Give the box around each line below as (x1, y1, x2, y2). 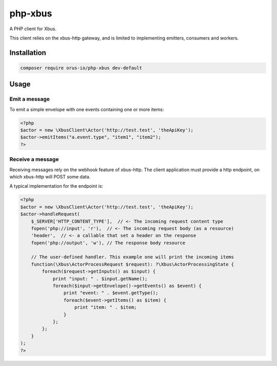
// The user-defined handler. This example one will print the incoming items (31, 254, 234, 260)
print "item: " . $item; (74, 304, 137, 310)
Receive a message (9, 156, 59, 163)
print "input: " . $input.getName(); (52, 276, 148, 281)
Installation (9, 48, 46, 57)
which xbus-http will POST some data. (9, 173, 91, 179)
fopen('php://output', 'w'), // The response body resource (31, 240, 186, 246)
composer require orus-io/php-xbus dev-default (20, 65, 142, 71)
